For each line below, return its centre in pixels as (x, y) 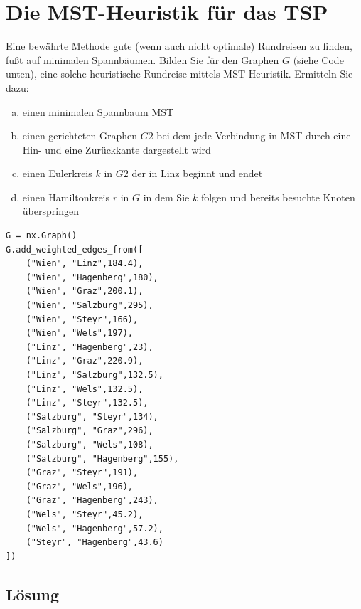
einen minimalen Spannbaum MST (98, 111)
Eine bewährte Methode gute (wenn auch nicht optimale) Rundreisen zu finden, (179, 46)
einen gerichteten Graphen (80, 136)
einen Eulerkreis (57, 173)
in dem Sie (166, 197)
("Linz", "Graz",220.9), (85, 361)
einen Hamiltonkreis (66, 197)
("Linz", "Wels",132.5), (85, 389)
